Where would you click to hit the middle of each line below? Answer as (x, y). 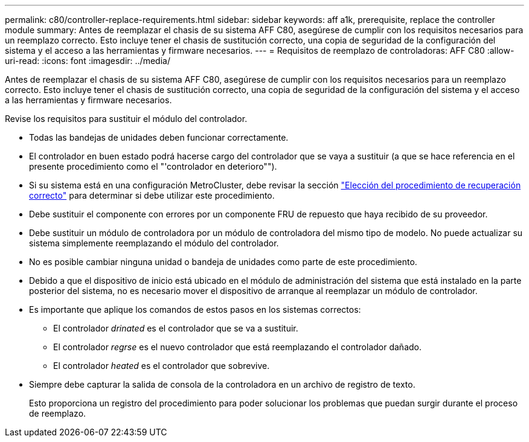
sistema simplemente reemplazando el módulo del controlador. (154, 243)
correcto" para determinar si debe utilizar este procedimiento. (152, 195)
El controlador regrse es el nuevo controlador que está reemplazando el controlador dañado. (237, 347)
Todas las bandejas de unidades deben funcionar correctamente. (159, 137)
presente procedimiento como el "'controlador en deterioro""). (153, 166)
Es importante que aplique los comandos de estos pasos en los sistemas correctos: (195, 309)
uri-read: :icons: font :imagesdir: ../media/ (88, 61)
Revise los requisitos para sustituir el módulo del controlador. (126, 119)
